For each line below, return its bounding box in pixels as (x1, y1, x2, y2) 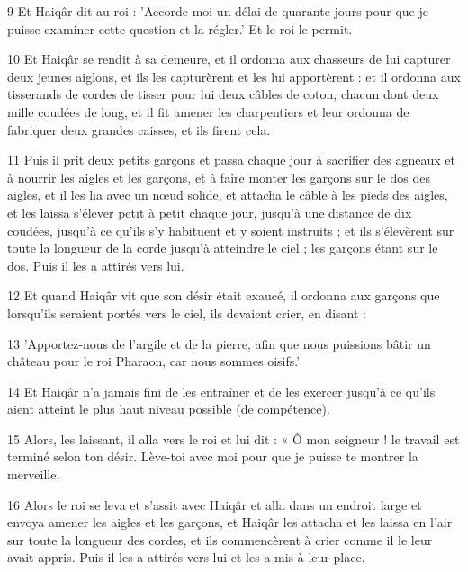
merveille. (7, 465, 60, 484)
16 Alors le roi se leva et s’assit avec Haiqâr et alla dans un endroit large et (7, 495, 422, 514)
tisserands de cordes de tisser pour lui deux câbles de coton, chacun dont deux (7, 85, 439, 103)
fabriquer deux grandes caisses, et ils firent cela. (7, 120, 271, 139)
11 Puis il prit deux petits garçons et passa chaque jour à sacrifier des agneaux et (7, 150, 455, 169)
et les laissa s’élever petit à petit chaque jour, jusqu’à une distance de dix (7, 202, 412, 221)
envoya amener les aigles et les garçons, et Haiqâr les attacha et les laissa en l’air (7, 513, 453, 532)
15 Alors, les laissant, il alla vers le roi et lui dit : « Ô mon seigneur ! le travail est (7, 429, 460, 448)
